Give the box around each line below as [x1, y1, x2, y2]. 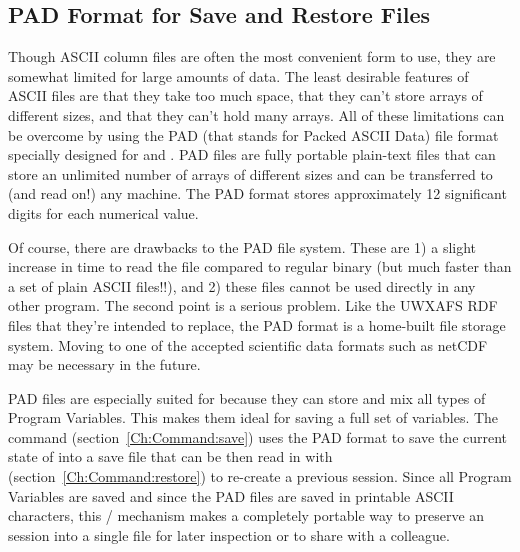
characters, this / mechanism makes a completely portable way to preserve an [8, 505, 485, 526]
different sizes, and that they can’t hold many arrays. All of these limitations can [8, 104, 505, 125]
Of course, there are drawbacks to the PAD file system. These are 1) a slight [8, 236, 477, 257]
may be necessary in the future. [8, 354, 201, 375]
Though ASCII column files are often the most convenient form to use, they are [8, 46, 496, 67]
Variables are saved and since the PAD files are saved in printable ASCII [8, 485, 454, 506]
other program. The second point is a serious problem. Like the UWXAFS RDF [8, 295, 498, 316]
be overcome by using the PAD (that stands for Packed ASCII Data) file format [8, 124, 499, 145]
